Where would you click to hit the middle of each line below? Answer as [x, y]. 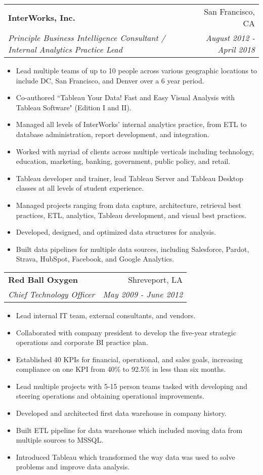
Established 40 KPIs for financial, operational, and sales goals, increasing [129, 359]
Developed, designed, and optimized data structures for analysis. [116, 232]
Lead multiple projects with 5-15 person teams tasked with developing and [131, 386]
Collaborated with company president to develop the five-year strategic [126, 332]
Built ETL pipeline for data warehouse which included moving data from [129, 430]
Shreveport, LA [156, 279]
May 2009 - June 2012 [143, 294]
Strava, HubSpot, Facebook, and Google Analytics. [95, 259]
